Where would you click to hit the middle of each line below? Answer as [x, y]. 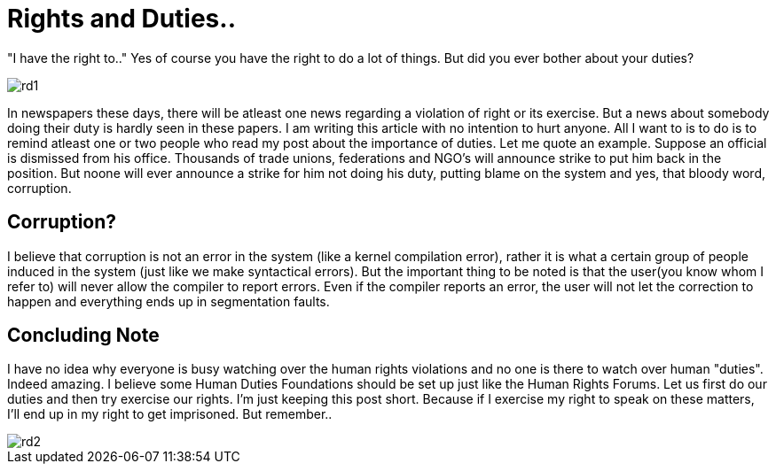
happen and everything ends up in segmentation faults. [169, 301]
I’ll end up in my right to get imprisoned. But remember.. [170, 414]
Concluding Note [83, 336]
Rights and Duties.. [121, 19]
